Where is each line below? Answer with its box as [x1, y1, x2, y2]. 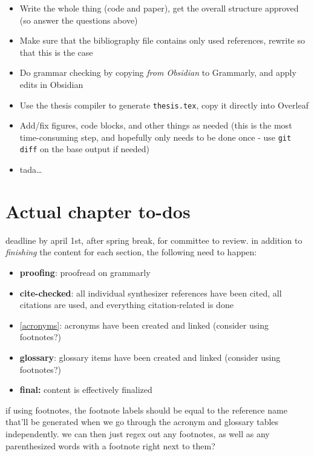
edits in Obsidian [19, 78, 83, 90]
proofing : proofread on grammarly [19, 266, 151, 279]
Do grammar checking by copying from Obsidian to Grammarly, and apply [19, 66, 296, 79]
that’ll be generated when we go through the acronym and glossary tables [5, 415, 279, 428]
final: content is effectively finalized [19, 383, 152, 396]
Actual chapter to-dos [5, 198, 191, 223]
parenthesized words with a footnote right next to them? [5, 439, 215, 452]
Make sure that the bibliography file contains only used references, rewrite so [19, 34, 305, 47]
